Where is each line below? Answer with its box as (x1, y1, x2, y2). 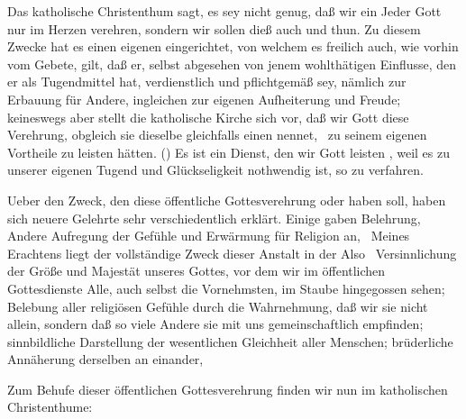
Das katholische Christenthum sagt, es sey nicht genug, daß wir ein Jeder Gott (7, 2, 442, 20)
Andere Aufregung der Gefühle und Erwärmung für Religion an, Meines (7, 226, 410, 245)
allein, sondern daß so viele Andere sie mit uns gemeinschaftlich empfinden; (7, 314, 424, 333)
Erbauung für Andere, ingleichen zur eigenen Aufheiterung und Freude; (7, 89, 401, 108)
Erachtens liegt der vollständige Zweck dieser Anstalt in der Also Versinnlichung (7, 243, 457, 262)
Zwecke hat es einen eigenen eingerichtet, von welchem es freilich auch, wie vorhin (7, 37, 459, 56)
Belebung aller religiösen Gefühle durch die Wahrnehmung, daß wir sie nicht (7, 296, 428, 315)
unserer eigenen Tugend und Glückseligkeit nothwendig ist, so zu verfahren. (7, 160, 424, 179)
